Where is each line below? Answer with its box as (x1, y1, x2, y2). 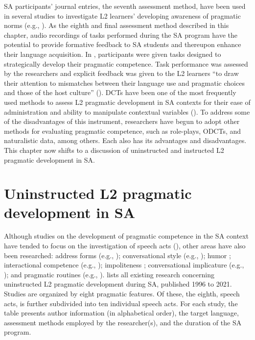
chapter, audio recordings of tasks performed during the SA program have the (4, 29, 237, 40)
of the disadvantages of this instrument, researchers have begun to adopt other (4, 116, 240, 126)
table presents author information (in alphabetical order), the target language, (4, 308, 239, 318)
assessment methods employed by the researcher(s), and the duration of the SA (4, 317, 242, 327)
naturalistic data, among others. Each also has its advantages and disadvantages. (4, 135, 247, 146)
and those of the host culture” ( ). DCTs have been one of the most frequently (4, 87, 236, 97)
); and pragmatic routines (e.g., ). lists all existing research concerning (4, 269, 214, 279)
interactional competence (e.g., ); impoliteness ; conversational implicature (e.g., (4, 260, 244, 270)
